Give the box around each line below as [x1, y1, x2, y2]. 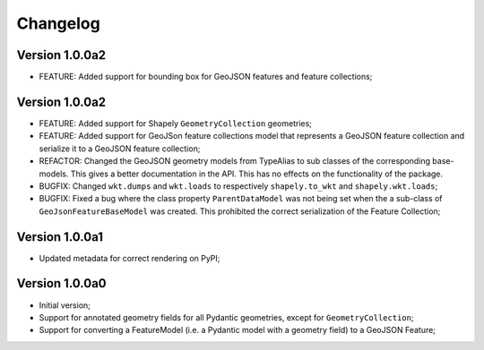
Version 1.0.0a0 [16, 276, 107, 291]
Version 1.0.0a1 [16, 229, 103, 244]
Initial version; [39, 300, 91, 311]
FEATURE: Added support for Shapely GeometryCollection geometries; [39, 117, 313, 129]
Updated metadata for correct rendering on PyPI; [39, 252, 220, 263]
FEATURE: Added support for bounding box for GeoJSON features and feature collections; [39, 72, 373, 82]
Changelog [16, 13, 100, 33]
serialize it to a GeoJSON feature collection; [39, 143, 201, 154]
